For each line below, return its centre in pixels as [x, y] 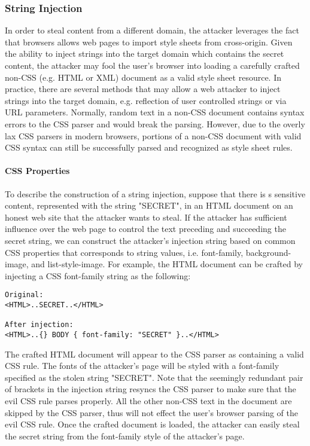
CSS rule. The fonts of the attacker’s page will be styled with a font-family [142, 366]
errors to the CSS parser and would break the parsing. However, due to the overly [155, 123]
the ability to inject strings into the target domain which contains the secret [145, 54]
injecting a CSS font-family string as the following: [98, 275]
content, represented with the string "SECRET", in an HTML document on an [149, 205]
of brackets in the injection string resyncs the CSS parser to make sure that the [151, 389]
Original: [24, 295]
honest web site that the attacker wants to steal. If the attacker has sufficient [146, 217]
